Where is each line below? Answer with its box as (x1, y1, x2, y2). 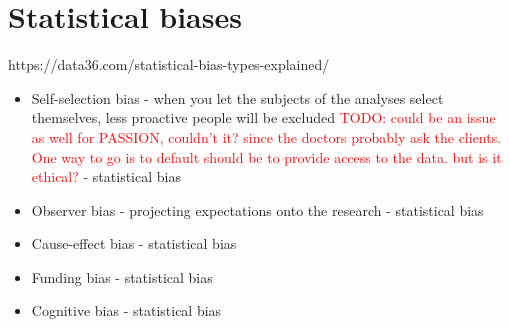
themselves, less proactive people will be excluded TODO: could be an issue (31, 107, 496, 128)
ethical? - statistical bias (31, 166, 181, 187)
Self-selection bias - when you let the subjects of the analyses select (31, 87, 444, 108)
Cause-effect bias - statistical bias (31, 233, 237, 254)
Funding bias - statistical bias (31, 266, 213, 287)
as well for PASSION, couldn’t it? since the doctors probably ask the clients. (31, 126, 502, 147)
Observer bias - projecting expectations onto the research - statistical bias (31, 199, 484, 220)
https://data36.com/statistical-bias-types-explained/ (8, 54, 330, 75)
